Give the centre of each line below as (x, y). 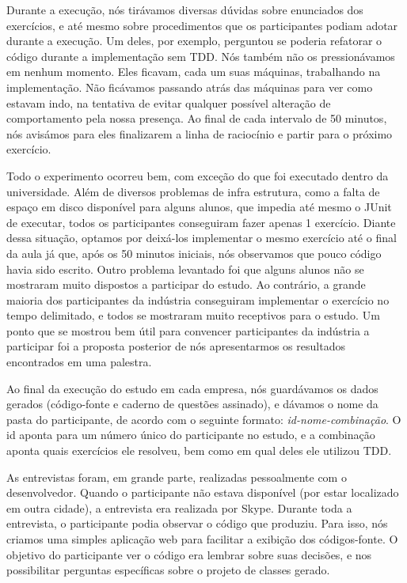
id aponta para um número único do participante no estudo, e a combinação (191, 435)
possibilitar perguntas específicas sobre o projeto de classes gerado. (168, 570)
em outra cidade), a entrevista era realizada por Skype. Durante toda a (179, 507)
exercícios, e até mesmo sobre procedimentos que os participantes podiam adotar (202, 25)
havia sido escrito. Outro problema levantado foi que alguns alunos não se (185, 269)
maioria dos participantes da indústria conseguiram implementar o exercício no (198, 299)
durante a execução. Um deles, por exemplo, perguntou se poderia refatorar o (194, 41)
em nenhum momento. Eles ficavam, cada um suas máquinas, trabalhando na (194, 72)
